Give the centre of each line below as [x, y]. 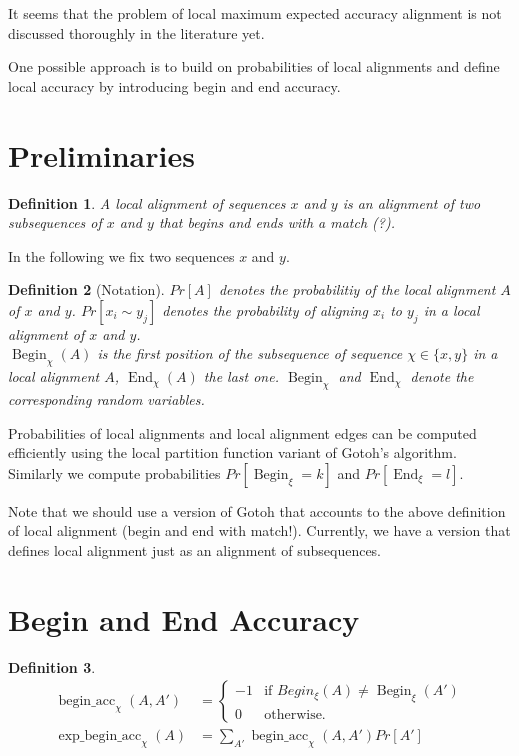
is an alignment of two [411, 202]
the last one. [241, 376]
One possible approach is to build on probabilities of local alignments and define [254, 66]
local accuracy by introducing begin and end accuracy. [174, 85]
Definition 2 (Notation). [86, 289]
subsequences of [55, 222]
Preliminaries [101, 154]
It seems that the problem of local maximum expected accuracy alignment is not [255, 13]
